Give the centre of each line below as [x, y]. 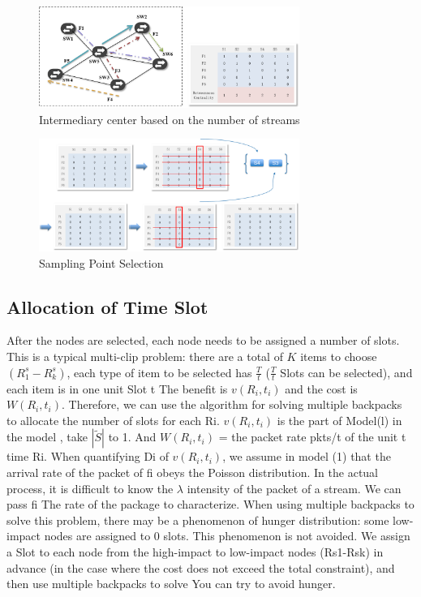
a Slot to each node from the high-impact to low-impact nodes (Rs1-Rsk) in [195, 551]
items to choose [339, 356]
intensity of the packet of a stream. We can [294, 488]
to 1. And [132, 437]
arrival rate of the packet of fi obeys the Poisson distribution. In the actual [193, 472]
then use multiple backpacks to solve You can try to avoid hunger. [171, 584]
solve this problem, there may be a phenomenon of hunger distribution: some [198, 520]
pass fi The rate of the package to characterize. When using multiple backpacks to [210, 504]
